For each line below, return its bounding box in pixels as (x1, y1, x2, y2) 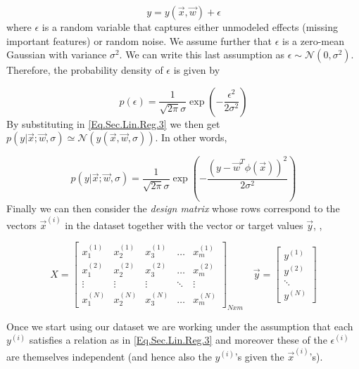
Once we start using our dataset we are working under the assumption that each (6, 318, 353, 333)
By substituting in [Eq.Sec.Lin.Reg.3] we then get (6, 116, 220, 131)
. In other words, (155, 130, 227, 145)
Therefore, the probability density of (6, 63, 163, 77)
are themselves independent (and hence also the (6, 349, 212, 363)
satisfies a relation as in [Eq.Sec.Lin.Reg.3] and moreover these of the (29, 332, 327, 347)
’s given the (234, 349, 284, 363)
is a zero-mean (282, 33, 344, 48)
